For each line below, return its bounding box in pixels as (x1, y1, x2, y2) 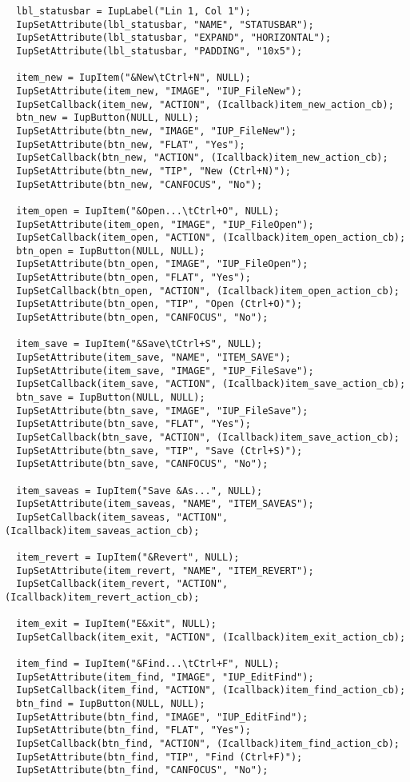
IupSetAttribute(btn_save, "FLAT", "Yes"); (16, 418, 251, 430)
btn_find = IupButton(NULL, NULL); (16, 698, 205, 710)
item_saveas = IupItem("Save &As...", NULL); (16, 485, 263, 497)
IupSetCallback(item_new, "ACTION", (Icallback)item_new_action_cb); (16, 98, 394, 110)
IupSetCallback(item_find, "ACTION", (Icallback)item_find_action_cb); (16, 684, 406, 696)
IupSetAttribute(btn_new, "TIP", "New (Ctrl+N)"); (16, 165, 291, 177)
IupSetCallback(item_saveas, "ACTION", (16, 511, 229, 523)
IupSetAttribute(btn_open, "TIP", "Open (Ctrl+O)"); (16, 298, 303, 310)
